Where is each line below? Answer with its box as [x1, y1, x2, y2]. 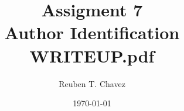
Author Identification [4, 20, 180, 44]
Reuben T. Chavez [59, 77, 125, 89]
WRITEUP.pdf [29, 43, 155, 67]
